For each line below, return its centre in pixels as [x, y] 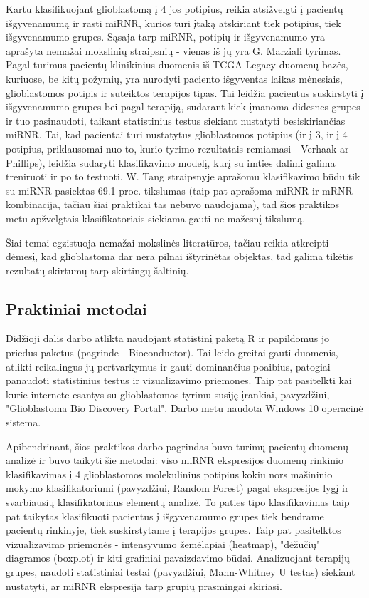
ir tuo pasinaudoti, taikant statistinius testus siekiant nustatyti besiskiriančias [176, 120]
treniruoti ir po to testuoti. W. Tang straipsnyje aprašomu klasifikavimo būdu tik [183, 176]
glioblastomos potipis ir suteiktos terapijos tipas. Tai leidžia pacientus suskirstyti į [185, 92]
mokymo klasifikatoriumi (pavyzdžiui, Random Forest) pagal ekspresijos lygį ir [177, 488]
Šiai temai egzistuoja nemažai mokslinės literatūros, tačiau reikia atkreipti [167, 242]
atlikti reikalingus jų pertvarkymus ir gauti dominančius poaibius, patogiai [168, 366]
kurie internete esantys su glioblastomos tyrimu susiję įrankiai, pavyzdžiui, [168, 394]
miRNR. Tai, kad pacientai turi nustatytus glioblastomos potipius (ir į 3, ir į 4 [177, 134]
